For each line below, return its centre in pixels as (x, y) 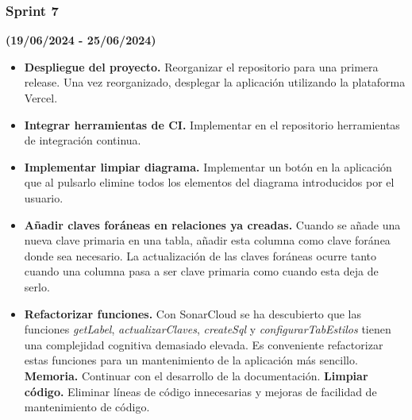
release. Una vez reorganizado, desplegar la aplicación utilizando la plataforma (215, 82)
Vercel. (41, 98)
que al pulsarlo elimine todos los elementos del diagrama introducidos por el (209, 182)
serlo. (37, 286)
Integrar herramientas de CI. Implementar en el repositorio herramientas (212, 124)
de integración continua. (83, 140)
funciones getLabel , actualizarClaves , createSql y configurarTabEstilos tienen (208, 329)
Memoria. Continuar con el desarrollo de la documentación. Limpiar (196, 375)
